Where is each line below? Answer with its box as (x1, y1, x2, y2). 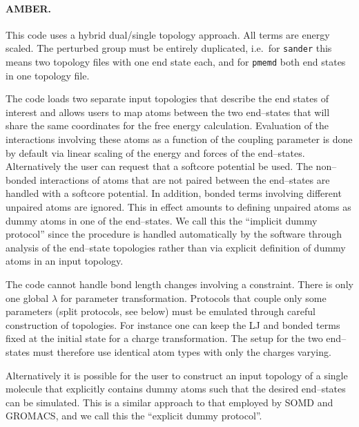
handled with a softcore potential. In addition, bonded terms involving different (6, 186, 342, 200)
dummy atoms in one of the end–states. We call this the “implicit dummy (6, 213, 318, 227)
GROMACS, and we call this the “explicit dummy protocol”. (6, 408, 262, 423)
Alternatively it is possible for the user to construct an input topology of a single (6, 368, 348, 382)
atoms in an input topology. (6, 254, 124, 268)
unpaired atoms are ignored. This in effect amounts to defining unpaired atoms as (6, 200, 351, 214)
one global (6, 290, 49, 305)
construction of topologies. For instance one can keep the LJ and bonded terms (6, 317, 340, 332)
